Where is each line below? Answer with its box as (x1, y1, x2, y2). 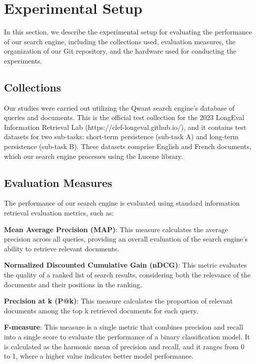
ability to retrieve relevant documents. (4, 243, 119, 253)
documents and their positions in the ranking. (4, 279, 142, 289)
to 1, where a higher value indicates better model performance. (4, 351, 193, 361)
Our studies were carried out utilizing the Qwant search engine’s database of (4, 102, 235, 113)
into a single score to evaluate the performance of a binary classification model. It (4, 332, 250, 341)
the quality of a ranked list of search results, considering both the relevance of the (4, 270, 251, 280)
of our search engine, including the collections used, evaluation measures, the (4, 36, 235, 46)
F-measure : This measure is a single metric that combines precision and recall (4, 322, 243, 332)
